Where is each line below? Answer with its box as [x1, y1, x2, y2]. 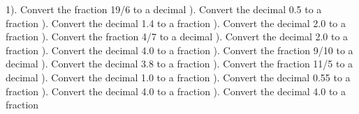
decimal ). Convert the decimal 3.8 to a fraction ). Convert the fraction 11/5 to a [6, 56, 353, 71]
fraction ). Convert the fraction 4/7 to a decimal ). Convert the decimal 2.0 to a [6, 29, 349, 44]
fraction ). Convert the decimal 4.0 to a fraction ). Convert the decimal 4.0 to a [6, 83, 346, 98]
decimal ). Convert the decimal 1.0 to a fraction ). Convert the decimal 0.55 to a [6, 70, 351, 84]
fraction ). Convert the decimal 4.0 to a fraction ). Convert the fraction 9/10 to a [6, 42, 353, 57]
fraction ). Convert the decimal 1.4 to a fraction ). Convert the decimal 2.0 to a [6, 15, 346, 30]
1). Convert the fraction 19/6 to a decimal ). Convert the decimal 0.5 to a [6, 2, 322, 16]
